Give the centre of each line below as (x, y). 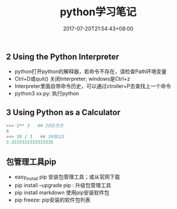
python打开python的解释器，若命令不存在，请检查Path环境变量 (91, 71)
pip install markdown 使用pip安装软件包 (62, 193)
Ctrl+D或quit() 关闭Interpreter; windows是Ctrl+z (72, 79)
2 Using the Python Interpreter (63, 56)
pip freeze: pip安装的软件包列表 (52, 200)
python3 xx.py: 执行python (47, 94)
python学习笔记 (98, 12)
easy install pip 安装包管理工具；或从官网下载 (67, 178)
